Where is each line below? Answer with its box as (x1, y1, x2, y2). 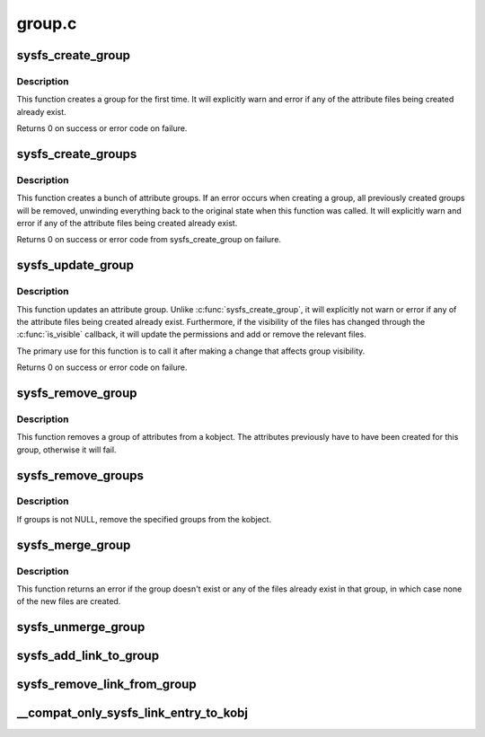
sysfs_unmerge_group (16, 619, 145, 635)
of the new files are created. (16, 596, 121, 607)
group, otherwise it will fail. (16, 444, 117, 455)
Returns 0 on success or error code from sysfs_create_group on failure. (16, 234, 282, 245)
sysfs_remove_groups (16, 468, 144, 483)
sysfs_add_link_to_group (16, 648, 160, 663)
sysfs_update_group (16, 258, 135, 273)
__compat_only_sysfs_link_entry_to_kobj (16, 706, 249, 721)
